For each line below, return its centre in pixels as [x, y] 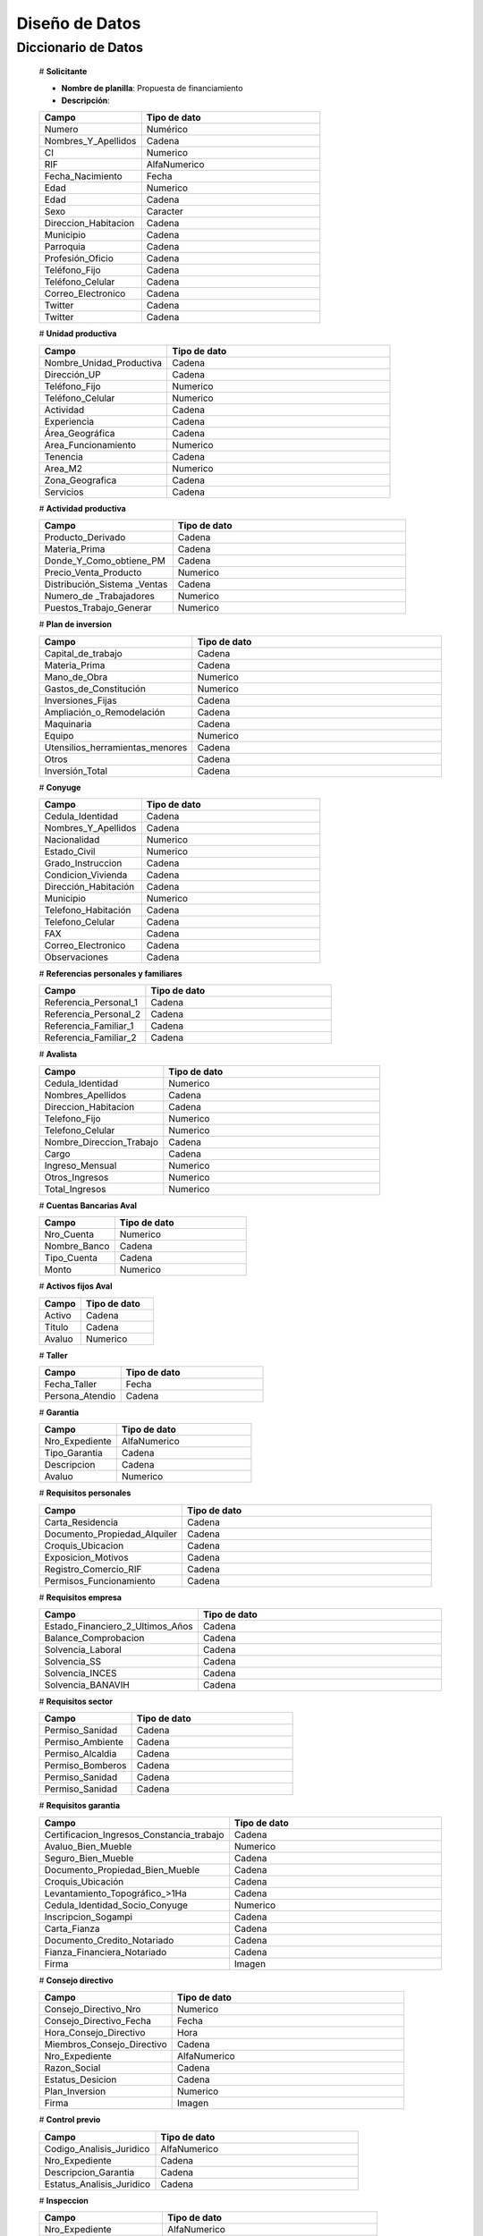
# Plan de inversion [75, 624]
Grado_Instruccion [83, 863]
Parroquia [65, 247]
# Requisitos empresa [80, 1597]
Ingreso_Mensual [80, 1165]
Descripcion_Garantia [89, 2172]
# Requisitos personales [85, 1493]
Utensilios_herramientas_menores [116, 747]
